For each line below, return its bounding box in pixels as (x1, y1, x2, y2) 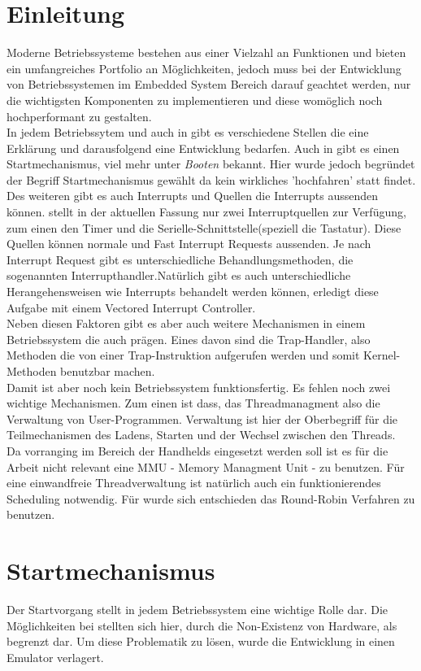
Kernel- (363, 346, 401, 364)
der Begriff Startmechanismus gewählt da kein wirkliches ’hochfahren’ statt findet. (7, 171, 416, 188)
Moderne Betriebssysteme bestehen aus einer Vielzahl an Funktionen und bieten (7, 44, 406, 61)
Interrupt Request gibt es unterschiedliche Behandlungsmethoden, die (7, 251, 354, 268)
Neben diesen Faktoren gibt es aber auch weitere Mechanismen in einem (7, 315, 366, 332)
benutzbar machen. (60, 363, 155, 379)
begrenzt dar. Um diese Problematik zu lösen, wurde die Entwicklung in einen (7, 633, 395, 650)
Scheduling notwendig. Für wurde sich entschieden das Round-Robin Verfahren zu (7, 490, 415, 507)
